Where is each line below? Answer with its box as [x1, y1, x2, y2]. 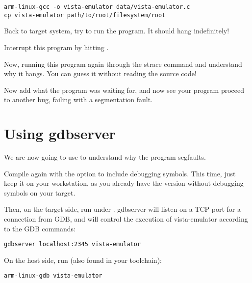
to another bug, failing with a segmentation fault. [4, 94, 153, 105]
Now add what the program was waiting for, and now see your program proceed [4, 85, 245, 95]
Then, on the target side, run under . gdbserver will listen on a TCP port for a [4, 204, 241, 214]
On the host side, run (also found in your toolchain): [4, 255, 162, 265]
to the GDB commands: [4, 223, 76, 233]
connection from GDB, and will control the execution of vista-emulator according [4, 213, 248, 224]
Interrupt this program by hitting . [4, 42, 109, 52]
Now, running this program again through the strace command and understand [4, 58, 242, 69]
